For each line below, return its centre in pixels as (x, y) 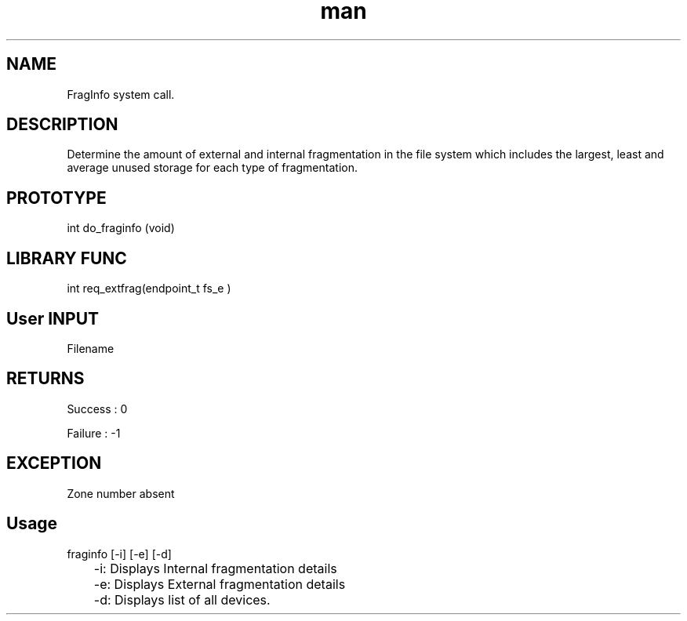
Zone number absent (121, 493)
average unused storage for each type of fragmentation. (212, 168)
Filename (91, 348)
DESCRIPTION (62, 125)
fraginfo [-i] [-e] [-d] (119, 554)
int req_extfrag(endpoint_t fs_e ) (149, 289)
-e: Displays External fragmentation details (220, 584)
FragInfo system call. (121, 94)
